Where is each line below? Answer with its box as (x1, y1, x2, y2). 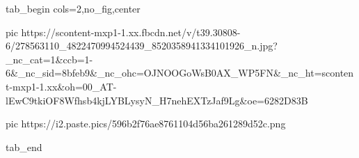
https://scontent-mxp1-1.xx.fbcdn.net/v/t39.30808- (21, 24, 241, 39)
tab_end (6, 139, 42, 154)
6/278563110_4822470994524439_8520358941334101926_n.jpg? (6, 38, 278, 53)
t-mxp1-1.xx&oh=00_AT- (6, 79, 117, 93)
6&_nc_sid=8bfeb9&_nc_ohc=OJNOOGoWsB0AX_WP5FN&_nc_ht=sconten (6, 65, 354, 80)
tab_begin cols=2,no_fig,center (6, 1, 141, 15)
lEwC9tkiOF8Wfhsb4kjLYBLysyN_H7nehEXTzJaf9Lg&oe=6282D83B (6, 93, 308, 107)
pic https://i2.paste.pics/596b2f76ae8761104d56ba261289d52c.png (6, 116, 286, 131)
